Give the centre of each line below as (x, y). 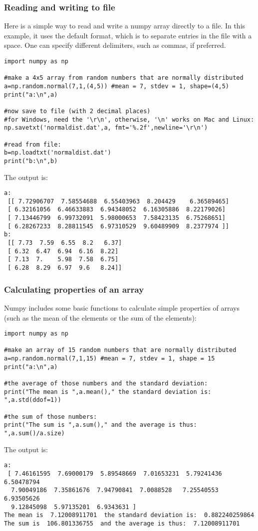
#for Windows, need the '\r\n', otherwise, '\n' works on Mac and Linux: (129, 119)
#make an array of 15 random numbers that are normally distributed (120, 350)
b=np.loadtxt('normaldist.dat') (58, 153)
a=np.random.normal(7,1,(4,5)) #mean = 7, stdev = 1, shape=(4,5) (117, 86)
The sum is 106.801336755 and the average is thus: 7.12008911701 (122, 523)
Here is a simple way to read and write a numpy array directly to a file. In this (125, 26)
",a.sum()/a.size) (34, 433)
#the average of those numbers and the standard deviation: (106, 384)
